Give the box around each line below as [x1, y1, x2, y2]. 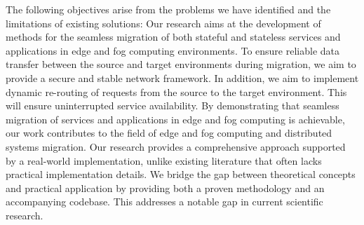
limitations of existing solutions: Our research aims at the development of [6, 15, 321, 30]
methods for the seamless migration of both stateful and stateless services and [6, 29, 341, 44]
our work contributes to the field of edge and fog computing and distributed [6, 125, 332, 140]
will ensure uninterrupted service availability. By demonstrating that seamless [6, 98, 339, 113]
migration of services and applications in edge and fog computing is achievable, [6, 111, 345, 126]
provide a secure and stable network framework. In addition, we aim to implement [6, 70, 359, 85]
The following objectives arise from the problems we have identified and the [6, 2, 331, 16]
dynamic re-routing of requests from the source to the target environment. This [6, 84, 347, 99]
